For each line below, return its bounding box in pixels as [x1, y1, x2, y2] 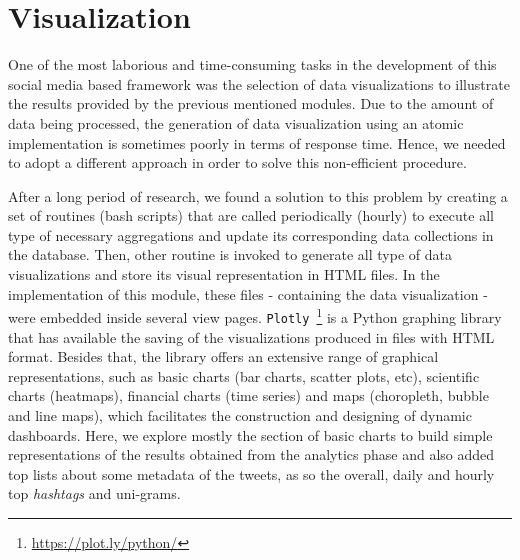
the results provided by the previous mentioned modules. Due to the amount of [8, 93, 494, 114]
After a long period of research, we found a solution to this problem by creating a [8, 185, 508, 206]
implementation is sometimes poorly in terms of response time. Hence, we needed [8, 132, 506, 153]
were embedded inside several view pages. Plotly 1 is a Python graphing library [8, 304, 502, 327]
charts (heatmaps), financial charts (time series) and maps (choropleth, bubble [8, 385, 489, 406]
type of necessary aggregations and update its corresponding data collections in [8, 224, 494, 245]
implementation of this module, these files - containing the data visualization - [8, 283, 488, 304]
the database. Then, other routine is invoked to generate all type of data [8, 244, 452, 265]
